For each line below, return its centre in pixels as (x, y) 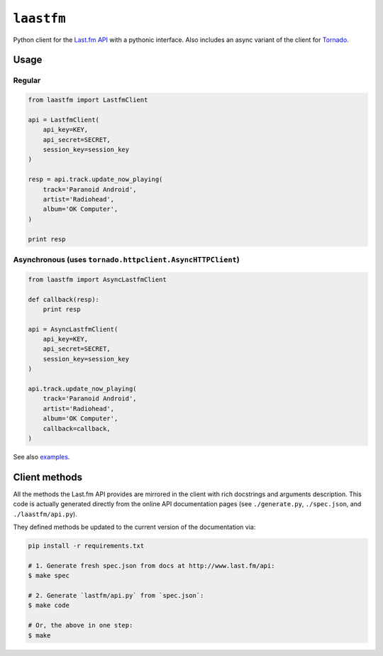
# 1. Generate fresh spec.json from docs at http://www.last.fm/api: (151, 565)
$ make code (49, 606)
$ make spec (49, 576)
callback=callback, (77, 428)
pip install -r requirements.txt (86, 546)
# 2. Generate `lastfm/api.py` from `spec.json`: (116, 595)
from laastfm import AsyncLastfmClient (97, 279)
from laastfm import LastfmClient (88, 100)
